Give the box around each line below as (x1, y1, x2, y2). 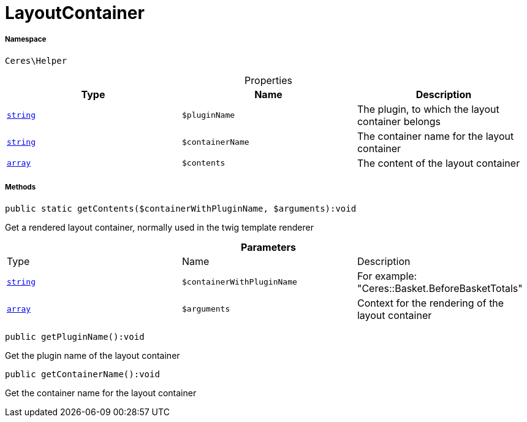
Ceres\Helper (5, 55, 67, 66)
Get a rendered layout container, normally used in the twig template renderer (5, 221, 314, 232)
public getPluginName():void (5, 331, 145, 342)
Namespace (5, 35, 47, 44)
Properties (245, 74, 292, 86)
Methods (5, 183, 36, 192)
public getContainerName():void (5, 369, 160, 379)
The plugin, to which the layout (357, 102, 499, 115)
